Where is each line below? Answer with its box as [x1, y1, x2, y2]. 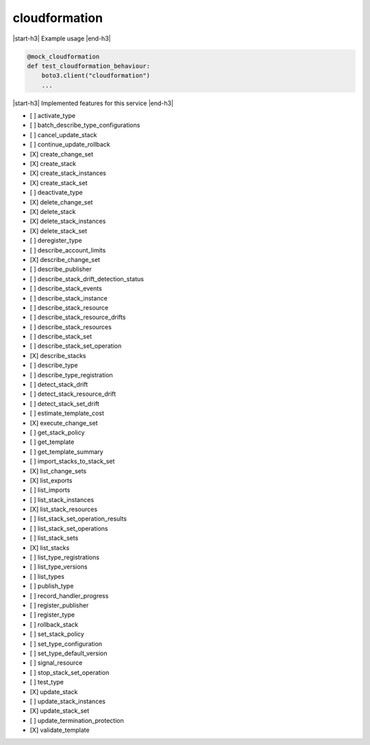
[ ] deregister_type [29, 237, 82, 245]
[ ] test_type [29, 678, 64, 686]
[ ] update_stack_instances [29, 697, 106, 705]
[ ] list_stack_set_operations [29, 524, 108, 532]
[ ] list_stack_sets [29, 534, 79, 542]
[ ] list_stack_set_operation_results [29, 515, 127, 523]
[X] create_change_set [29, 150, 94, 158]
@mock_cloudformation [27, 52, 100, 60]
